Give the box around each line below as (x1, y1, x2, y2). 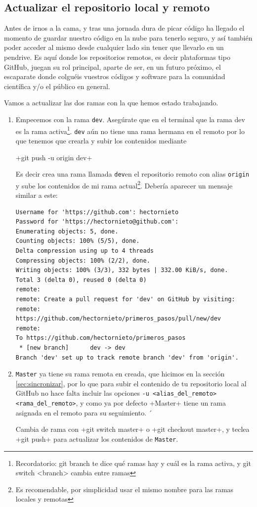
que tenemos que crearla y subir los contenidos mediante (15, 135, 187, 145)
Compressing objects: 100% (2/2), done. (15, 257, 150, 264)
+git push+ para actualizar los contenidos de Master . (15, 433, 178, 444)
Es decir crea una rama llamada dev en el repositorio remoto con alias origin (15, 169, 250, 179)
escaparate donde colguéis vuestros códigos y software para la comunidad (4, 71, 225, 82)
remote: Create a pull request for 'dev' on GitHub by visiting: (15, 295, 235, 303)
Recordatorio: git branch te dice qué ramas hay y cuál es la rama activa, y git (15, 458, 251, 468)
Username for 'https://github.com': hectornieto (15, 208, 179, 216)
